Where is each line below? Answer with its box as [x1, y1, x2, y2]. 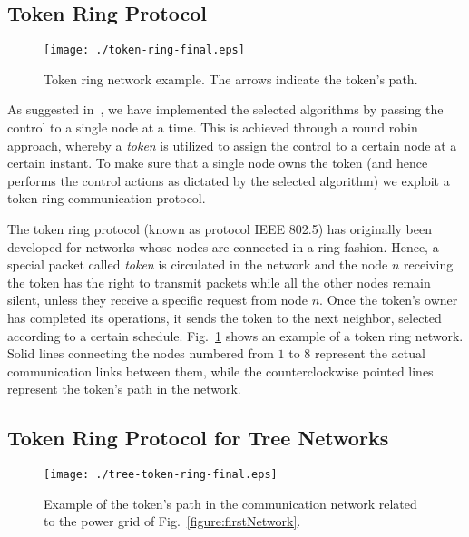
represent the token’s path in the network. [7, 379, 241, 398]
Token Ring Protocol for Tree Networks [7, 424, 389, 452]
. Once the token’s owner [319, 290, 458, 309]
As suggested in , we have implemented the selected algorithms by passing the [7, 100, 444, 119]
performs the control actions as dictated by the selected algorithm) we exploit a [7, 171, 450, 190]
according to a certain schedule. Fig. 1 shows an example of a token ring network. [7, 326, 464, 345]
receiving [404, 255, 454, 274]
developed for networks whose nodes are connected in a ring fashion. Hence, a [7, 237, 439, 256]
